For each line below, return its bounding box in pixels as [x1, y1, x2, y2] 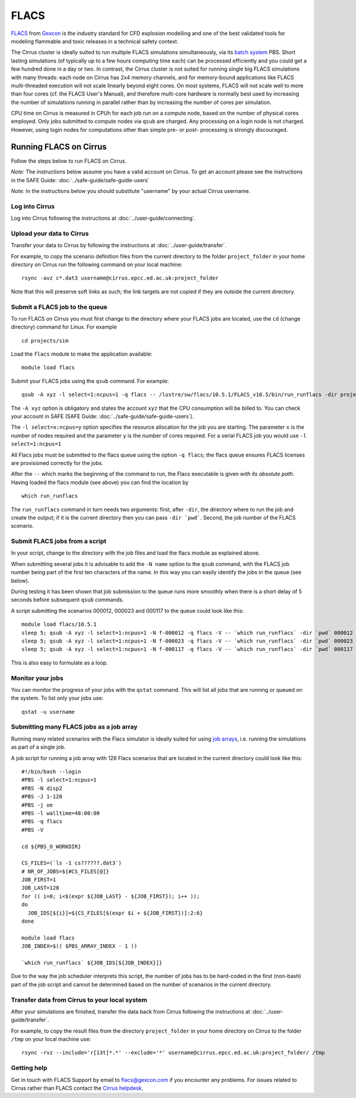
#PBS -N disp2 [21, 784, 62, 792]
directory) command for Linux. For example [11, 324, 117, 331]
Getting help [11, 1064, 47, 1072]
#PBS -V [21, 826, 44, 833]
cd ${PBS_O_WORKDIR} [21, 843, 81, 850]
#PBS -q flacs [21, 818, 62, 825]
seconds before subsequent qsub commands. [11, 596, 124, 603]
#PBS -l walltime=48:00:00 [21, 809, 100, 817]
